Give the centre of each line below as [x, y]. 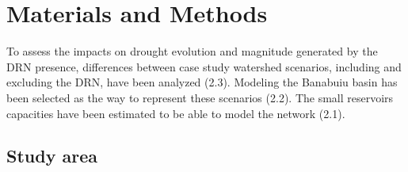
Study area [52, 156]
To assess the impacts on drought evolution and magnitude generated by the [192, 51]
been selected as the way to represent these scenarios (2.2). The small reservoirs [200, 97]
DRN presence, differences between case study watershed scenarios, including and [204, 66]
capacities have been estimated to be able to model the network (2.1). [176, 113]
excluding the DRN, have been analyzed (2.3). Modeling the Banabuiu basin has [202, 82]
